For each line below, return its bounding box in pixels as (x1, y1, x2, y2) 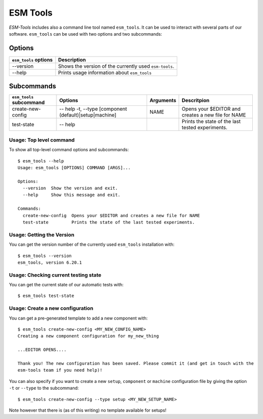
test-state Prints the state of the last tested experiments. (22, 219, 195, 225)
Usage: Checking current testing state (9, 271, 102, 278)
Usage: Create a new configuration (9, 305, 94, 312)
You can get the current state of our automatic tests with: (9, 282, 124, 288)
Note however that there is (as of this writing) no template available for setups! (9, 407, 167, 413)
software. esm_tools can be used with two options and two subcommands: (9, 31, 162, 37)
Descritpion (182, 97, 209, 103)
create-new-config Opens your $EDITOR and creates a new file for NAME (22, 213, 200, 218)
